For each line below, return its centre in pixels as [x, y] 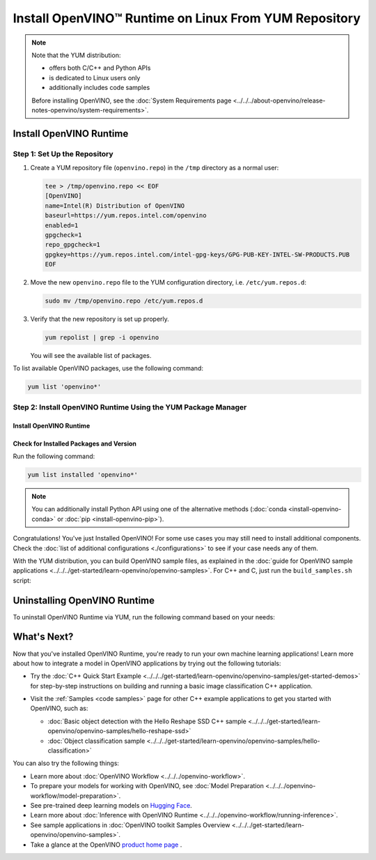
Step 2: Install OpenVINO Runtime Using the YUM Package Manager [130, 407]
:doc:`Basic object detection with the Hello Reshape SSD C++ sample [147, 721]
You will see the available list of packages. [91, 356]
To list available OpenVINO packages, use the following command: [108, 368]
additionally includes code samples [100, 88]
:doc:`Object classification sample [96, 741]
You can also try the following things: [66, 763]
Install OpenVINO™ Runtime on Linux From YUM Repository [187, 18]
